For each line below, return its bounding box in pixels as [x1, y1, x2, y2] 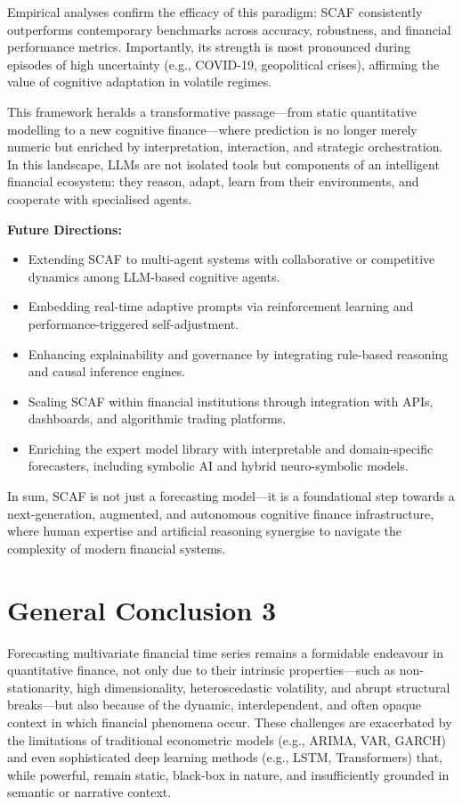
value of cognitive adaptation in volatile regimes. [7, 72, 272, 91]
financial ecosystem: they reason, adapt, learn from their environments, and [7, 172, 419, 191]
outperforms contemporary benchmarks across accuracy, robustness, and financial [7, 20, 451, 38]
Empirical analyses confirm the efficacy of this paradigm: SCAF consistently [7, 3, 423, 21]
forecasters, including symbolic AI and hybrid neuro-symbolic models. [28, 456, 409, 475]
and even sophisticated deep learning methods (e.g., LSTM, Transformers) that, [7, 748, 443, 767]
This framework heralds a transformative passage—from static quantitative [7, 102, 417, 120]
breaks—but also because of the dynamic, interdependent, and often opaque [7, 695, 422, 714]
